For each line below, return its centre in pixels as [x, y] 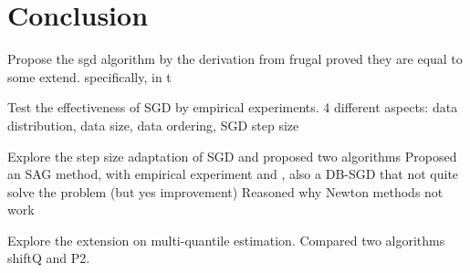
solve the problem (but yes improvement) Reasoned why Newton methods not [225, 191]
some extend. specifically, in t [89, 76]
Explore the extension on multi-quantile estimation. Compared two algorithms [226, 240]
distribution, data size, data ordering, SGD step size [153, 125]
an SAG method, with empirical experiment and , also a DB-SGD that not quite [233, 174]
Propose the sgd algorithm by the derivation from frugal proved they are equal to [235, 59]
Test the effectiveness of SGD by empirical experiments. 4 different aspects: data [233, 107]
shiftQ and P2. [49, 258]
